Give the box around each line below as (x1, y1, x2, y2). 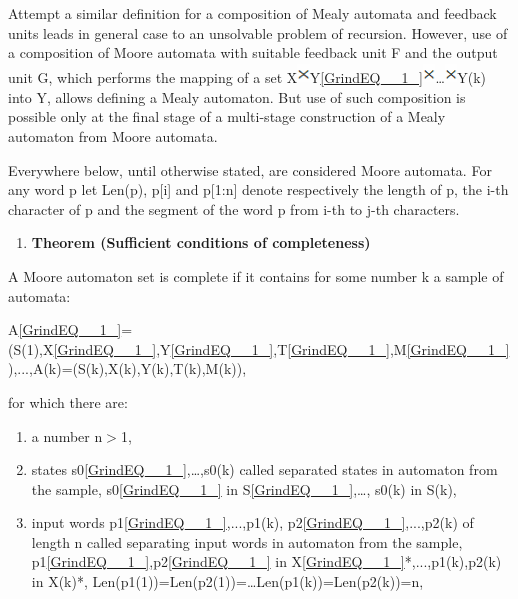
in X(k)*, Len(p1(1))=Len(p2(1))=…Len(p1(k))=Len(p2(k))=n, (31, 571, 424, 592)
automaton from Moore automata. (8, 125, 218, 146)
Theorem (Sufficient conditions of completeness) (31, 232, 371, 253)
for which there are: (8, 391, 128, 412)
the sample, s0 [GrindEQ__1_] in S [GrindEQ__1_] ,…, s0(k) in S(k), (31, 478, 457, 499)
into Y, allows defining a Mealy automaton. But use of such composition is (8, 86, 466, 107)
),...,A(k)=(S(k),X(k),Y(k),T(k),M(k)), (8, 358, 247, 379)
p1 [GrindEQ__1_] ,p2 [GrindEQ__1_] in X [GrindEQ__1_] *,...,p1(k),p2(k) (31, 551, 502, 572)
